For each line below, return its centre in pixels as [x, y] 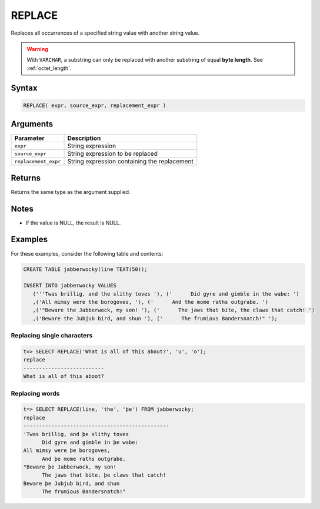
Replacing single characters [52, 336]
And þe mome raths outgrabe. [84, 459]
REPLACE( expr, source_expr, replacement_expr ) [95, 105]
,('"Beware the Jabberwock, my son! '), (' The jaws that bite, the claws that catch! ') [174, 310]
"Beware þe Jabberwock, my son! [70, 467]
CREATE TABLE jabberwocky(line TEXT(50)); [85, 269]
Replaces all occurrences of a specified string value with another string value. [105, 33]
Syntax [24, 88]
